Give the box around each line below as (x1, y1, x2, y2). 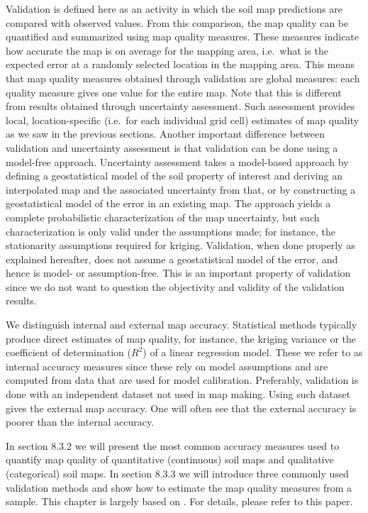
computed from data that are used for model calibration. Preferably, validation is (6, 373, 359, 387)
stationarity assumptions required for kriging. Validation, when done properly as (6, 238, 355, 253)
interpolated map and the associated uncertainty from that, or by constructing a (6, 182, 356, 197)
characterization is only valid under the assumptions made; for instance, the (6, 224, 335, 238)
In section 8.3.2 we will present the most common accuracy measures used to (6, 438, 340, 453)
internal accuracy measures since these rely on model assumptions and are (6, 358, 328, 373)
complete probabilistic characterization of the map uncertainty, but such (6, 209, 320, 224)
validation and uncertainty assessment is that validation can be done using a (6, 140, 338, 155)
